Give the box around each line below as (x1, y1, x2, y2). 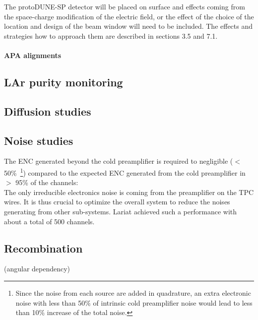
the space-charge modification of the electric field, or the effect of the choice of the (4, 11, 254, 21)
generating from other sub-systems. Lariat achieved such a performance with (4, 206, 237, 216)
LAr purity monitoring (4, 74, 123, 89)
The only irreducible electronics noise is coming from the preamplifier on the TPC (4, 187, 254, 197)
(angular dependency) (4, 263, 70, 274)
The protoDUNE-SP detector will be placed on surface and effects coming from (4, 1, 245, 11)
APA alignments (4, 50, 62, 60)
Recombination (4, 240, 83, 256)
